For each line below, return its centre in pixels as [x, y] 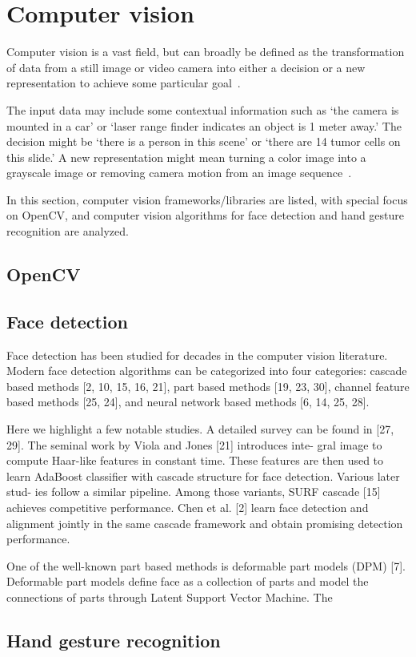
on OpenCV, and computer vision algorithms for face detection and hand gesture [206, 215]
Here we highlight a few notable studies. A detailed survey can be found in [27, [200, 429]
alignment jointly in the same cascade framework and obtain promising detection [205, 523]
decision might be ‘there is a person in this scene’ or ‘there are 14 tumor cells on [204, 141]
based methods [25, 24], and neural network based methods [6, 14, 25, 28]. [188, 402]
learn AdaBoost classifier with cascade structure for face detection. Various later [203, 476]
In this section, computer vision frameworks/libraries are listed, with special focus [207, 199]
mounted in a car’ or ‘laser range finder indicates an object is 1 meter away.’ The [204, 125]
